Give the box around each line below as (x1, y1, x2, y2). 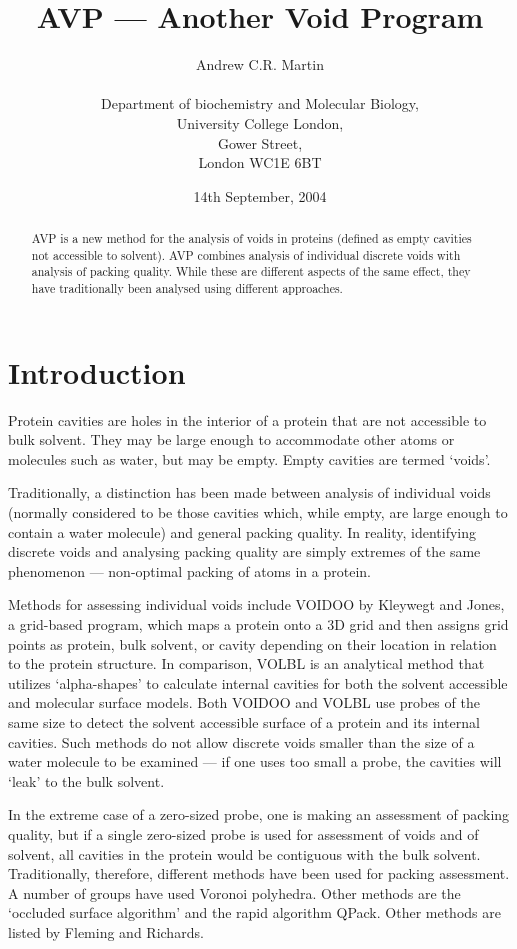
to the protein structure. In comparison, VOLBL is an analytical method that (8, 653, 485, 674)
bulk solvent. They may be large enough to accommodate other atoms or (8, 429, 455, 450)
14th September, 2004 (193, 185, 327, 206)
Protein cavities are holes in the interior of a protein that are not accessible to (8, 409, 487, 430)
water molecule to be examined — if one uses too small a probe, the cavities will (8, 751, 502, 772)
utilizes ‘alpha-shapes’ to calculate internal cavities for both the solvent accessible (8, 672, 508, 693)
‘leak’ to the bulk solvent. (8, 770, 165, 791)
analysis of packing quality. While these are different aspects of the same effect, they (31, 263, 471, 280)
